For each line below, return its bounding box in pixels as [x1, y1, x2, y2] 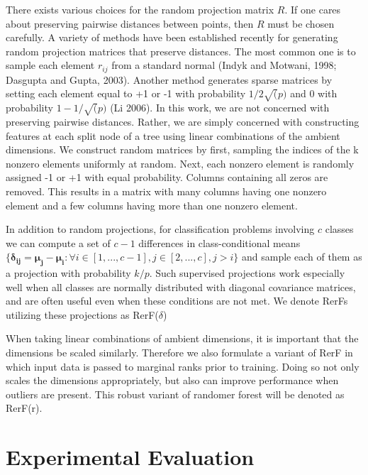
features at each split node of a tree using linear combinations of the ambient [6, 128, 340, 143]
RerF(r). [6, 400, 43, 415]
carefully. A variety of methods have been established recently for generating [6, 30, 338, 45]
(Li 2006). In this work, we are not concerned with [110, 100, 330, 115]
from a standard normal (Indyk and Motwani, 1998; [111, 58, 337, 72]
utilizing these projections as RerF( [6, 307, 159, 322]
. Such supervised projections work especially [149, 266, 345, 280]
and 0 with [290, 86, 338, 101]
